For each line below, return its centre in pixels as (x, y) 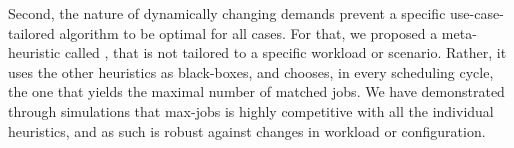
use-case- (477, 13)
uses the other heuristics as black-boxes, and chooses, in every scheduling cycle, (251, 71)
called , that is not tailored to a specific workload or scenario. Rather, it (285, 52)
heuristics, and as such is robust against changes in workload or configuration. (247, 130)
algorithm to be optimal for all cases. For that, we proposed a (248, 32)
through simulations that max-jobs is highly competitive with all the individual (251, 110)
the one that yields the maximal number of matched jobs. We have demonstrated (256, 91)
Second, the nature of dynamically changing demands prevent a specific (227, 13)
